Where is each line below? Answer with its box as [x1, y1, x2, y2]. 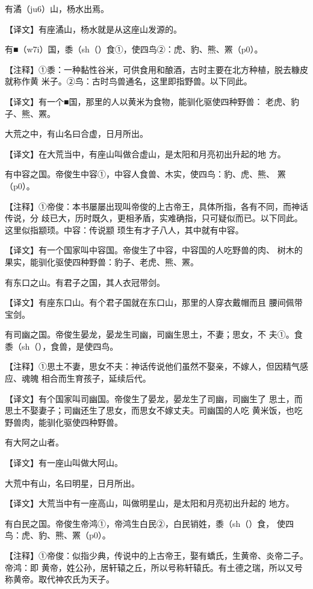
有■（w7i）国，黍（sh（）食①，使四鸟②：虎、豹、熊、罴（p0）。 [5, 43, 263, 55]
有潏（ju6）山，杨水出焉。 [5, 2, 110, 14]
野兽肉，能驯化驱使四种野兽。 [5, 415, 123, 428]
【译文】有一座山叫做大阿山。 [5, 456, 123, 469]
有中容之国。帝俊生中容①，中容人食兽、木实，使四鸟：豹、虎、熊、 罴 [5, 168, 286, 180]
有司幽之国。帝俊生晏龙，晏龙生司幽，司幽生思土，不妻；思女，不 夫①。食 [5, 328, 303, 341]
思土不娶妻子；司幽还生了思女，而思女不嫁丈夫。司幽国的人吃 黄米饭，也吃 [5, 404, 303, 417]
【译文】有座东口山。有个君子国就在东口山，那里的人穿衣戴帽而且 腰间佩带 [5, 296, 303, 309]
